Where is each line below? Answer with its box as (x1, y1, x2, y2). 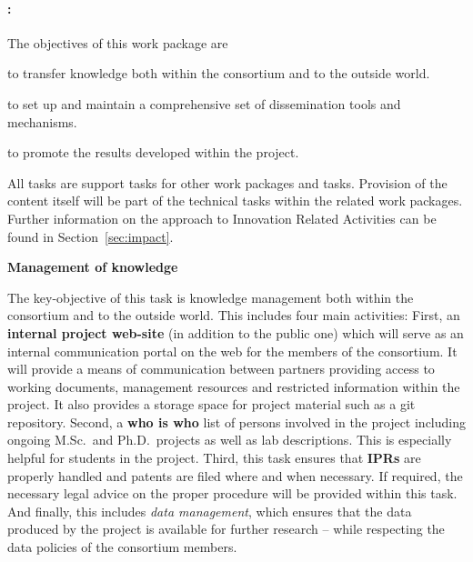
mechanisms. (7, 112, 77, 131)
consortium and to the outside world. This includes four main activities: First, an (7, 306, 460, 325)
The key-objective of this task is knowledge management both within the (7, 287, 414, 306)
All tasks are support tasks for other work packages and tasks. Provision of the (7, 173, 448, 192)
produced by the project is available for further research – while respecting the (7, 519, 445, 538)
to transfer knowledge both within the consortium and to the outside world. (7, 64, 430, 83)
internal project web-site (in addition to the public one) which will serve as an (7, 323, 464, 342)
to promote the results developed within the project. (7, 143, 299, 162)
